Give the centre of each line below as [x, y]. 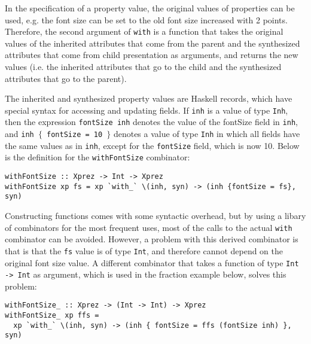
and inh [19, 134]
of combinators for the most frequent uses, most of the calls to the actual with [149, 227]
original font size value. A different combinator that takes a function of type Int [152, 262]
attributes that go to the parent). [66, 78]
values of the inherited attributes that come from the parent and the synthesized [153, 43]
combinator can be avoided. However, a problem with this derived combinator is [152, 239]
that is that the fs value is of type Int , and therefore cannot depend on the [144, 250]
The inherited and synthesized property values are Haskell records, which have [149, 98]
